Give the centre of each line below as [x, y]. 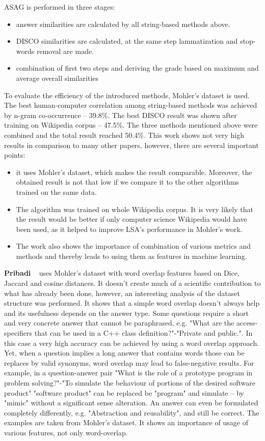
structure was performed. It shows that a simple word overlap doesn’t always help [132, 303]
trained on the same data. [56, 192]
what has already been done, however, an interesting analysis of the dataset [122, 293]
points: [15, 155]
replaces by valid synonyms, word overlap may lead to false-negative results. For [129, 362]
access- [247, 323]
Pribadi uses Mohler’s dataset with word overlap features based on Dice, [122, 273]
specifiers [18, 333]
